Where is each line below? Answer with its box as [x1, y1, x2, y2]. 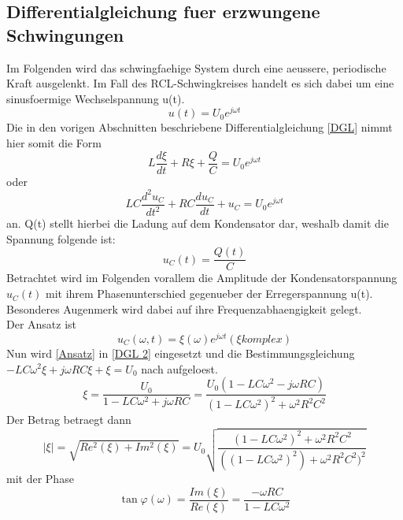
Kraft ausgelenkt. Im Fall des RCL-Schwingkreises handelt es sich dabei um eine [6, 75, 394, 91]
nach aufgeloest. [141, 360, 218, 377]
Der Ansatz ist [6, 316, 77, 332]
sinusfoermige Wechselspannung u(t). [6, 90, 185, 106]
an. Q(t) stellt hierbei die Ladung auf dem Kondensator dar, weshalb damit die [6, 215, 389, 232]
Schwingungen [6, 22, 124, 46]
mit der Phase [6, 470, 74, 487]
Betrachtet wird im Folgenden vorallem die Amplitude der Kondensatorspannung [6, 269, 397, 286]
